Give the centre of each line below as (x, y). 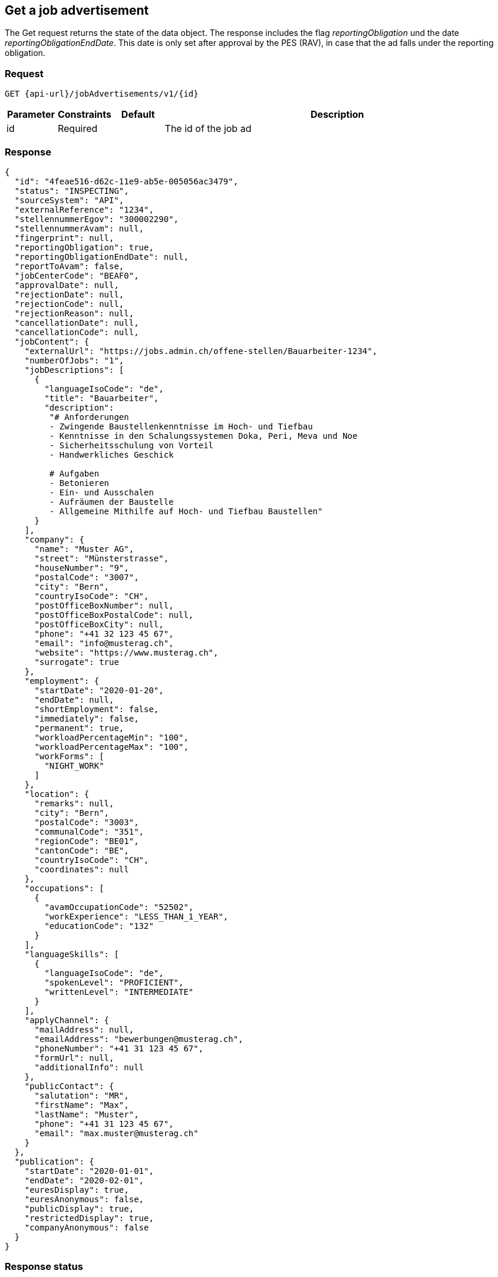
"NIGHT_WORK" (74, 765)
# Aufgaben (74, 473)
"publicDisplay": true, (79, 1208)
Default (138, 115)
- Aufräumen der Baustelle (111, 502)
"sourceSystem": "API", (69, 200)
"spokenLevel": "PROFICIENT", (114, 982)
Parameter (31, 115)
